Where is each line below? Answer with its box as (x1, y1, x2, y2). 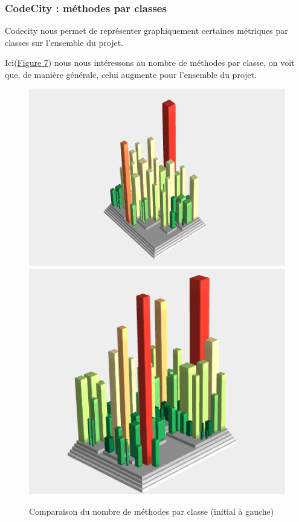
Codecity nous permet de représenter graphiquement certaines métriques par (5, 24, 288, 37)
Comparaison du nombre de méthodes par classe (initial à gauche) (29, 505, 274, 518)
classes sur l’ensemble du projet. (5, 36, 124, 48)
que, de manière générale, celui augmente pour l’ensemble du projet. (5, 68, 257, 80)
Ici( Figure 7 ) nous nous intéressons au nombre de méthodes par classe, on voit (5, 56, 295, 69)
